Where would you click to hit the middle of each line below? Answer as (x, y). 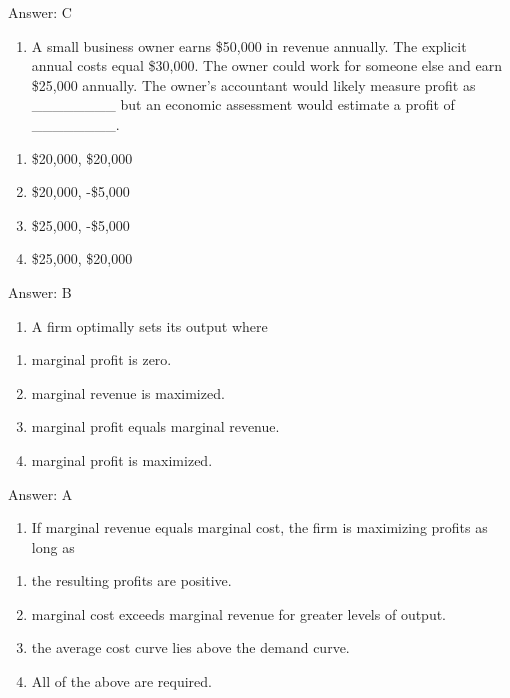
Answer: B (40, 291)
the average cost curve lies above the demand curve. (190, 647)
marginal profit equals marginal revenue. (155, 426)
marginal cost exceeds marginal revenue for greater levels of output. (239, 613)
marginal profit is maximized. (122, 459)
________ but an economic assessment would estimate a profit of (243, 104)
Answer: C (40, 12)
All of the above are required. (121, 681)
